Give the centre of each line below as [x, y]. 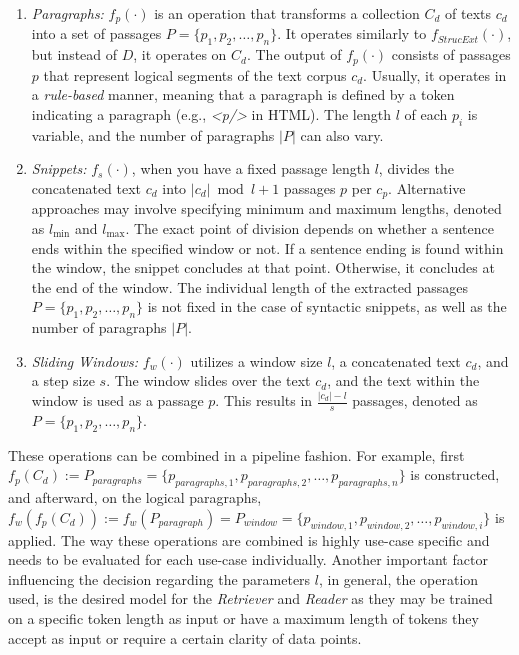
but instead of [74, 54]
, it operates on [180, 54]
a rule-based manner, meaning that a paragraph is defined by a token [243, 94]
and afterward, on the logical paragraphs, [135, 497]
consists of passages [451, 54]
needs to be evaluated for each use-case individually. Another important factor [248, 559]
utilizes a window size [256, 360]
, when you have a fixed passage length [250, 168]
